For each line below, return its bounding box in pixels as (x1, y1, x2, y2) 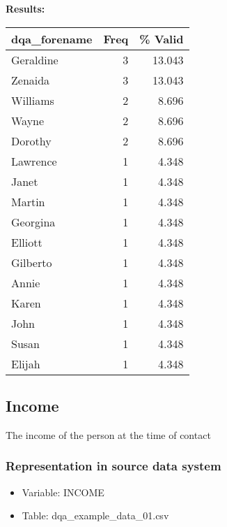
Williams (11, 92, 54, 108)
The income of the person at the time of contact (6, 427, 211, 442)
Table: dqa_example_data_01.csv (22, 508, 169, 523)
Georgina (11, 213, 56, 230)
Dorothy (11, 132, 52, 149)
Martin (11, 193, 45, 210)
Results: (6, 1, 45, 15)
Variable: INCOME (22, 484, 104, 499)
